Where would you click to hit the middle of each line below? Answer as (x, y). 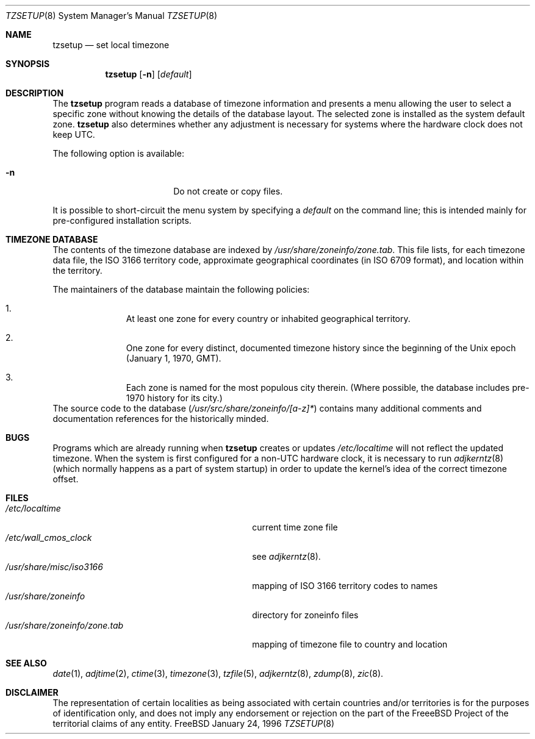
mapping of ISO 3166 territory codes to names (345, 586)
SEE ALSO (26, 663)
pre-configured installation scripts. (122, 220)
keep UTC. (74, 134)
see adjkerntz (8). (286, 556)
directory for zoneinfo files (305, 615)
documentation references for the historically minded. (161, 419)
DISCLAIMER (32, 692)
